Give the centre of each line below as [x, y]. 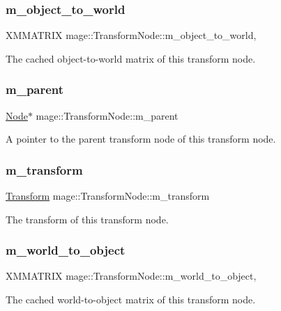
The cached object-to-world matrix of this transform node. [131, 58]
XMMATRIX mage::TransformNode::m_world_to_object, [131, 276]
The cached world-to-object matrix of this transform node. [131, 300]
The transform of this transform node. [87, 219]
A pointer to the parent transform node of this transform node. [141, 139]
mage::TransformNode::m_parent [107, 115]
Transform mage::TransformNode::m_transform [108, 196]
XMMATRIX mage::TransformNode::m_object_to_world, [131, 35]
